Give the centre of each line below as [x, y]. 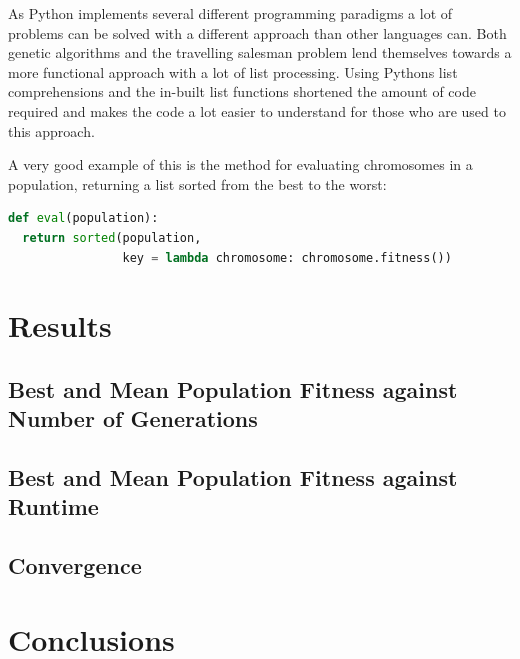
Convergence [75, 565]
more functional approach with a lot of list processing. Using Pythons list [233, 71]
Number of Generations [133, 418]
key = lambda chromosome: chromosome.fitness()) [287, 257]
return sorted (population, [112, 237]
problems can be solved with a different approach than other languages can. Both [257, 32]
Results [60, 325]
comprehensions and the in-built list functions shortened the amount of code [242, 91]
